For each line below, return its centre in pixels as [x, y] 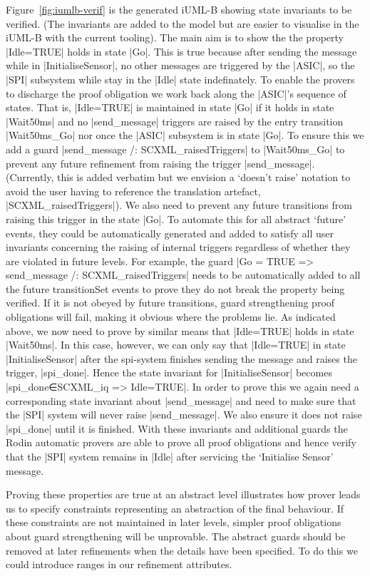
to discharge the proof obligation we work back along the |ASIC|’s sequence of [176, 93]
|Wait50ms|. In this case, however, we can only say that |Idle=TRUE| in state [176, 345]
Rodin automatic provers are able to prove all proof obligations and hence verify [181, 442]
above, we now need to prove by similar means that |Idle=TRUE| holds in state [180, 330]
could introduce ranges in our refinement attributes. [119, 564]
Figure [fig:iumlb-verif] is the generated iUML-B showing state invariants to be [179, 9]
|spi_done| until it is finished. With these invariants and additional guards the [177, 428]
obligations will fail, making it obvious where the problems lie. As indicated [171, 317]
